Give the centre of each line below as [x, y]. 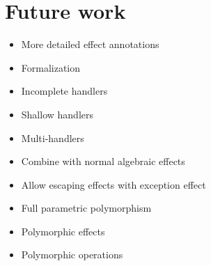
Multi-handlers [53, 138]
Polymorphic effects [63, 231]
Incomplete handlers [64, 91]
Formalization [51, 67]
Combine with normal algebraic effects [103, 161]
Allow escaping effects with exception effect [114, 184]
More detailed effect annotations [90, 44]
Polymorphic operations [72, 255]
